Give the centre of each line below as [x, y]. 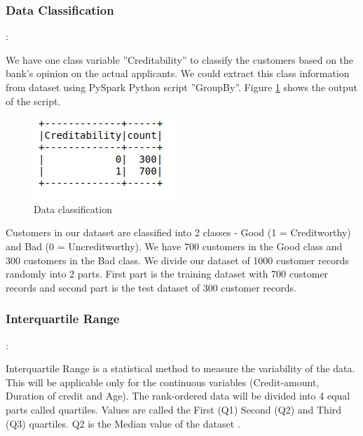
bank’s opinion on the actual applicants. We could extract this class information [178, 73]
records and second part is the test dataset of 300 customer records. [151, 287]
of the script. [33, 101]
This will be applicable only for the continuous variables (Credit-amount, [163, 382]
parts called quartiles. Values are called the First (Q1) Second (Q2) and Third [174, 409]
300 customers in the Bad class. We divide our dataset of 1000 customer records [177, 260]
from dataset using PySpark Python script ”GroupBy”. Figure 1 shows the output [182, 87]
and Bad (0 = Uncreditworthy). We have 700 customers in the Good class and [174, 246]
